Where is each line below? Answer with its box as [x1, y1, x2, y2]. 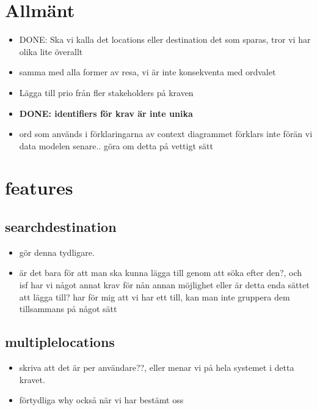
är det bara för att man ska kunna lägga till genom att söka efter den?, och [19, 266, 302, 279]
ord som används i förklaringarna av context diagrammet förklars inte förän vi [19, 127, 313, 140]
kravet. [19, 373, 45, 386]
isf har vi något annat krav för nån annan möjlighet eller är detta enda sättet [19, 278, 310, 291]
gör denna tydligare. [19, 245, 95, 258]
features [5, 175, 73, 200]
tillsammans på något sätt [19, 302, 117, 315]
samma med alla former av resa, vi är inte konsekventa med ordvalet [19, 65, 276, 78]
